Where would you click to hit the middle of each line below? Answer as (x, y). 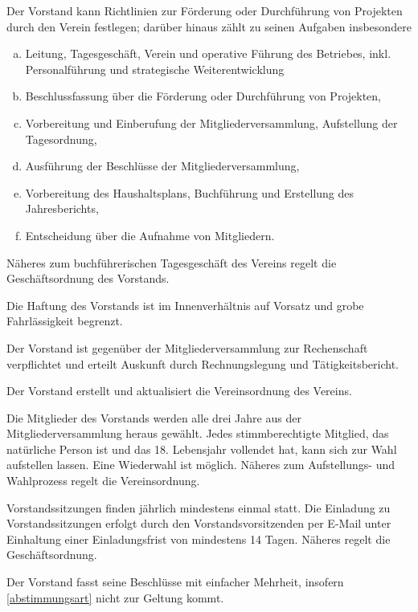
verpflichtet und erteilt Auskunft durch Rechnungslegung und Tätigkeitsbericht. (203, 363)
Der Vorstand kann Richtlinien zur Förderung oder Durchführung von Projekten (205, 10)
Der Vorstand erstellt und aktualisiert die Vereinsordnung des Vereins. (179, 391)
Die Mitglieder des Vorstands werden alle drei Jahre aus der (154, 417)
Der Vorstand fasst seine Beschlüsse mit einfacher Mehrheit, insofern (175, 582)
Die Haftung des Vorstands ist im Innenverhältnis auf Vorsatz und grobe (185, 305)
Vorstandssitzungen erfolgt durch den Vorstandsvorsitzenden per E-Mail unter (199, 523)
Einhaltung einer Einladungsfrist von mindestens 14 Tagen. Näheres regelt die (199, 539)
